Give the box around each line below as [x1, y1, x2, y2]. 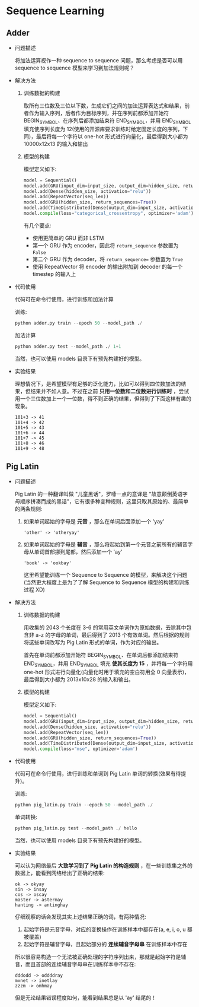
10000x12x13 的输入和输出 [23, 140, 88, 147]
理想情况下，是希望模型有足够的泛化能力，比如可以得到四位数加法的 [14, 380, 181, 387]
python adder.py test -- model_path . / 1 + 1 [14, 343, 121, 350]
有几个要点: [23, 221, 52, 229]
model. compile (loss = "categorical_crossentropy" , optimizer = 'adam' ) [23, 211, 194, 217]
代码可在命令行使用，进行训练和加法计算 [14, 296, 114, 303]
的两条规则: [14, 506, 43, 513]
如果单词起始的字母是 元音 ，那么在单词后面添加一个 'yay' [23, 518, 165, 525]
